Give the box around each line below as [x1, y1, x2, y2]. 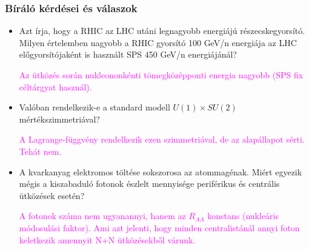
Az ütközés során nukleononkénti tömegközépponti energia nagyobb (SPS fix [19, 69, 304, 81]
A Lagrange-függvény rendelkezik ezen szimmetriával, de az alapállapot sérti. [19, 133, 305, 146]
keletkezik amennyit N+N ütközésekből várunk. [19, 233, 196, 246]
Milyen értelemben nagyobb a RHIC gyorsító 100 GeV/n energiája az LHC [19, 36, 297, 49]
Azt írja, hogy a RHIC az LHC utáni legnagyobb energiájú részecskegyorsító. [19, 24, 305, 37]
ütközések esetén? [19, 189, 85, 201]
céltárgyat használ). [19, 80, 92, 93]
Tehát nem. [19, 144, 62, 157]
